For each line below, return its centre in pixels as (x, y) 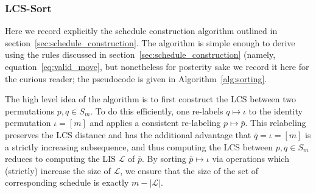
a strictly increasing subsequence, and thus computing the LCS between (139, 146)
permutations (30, 111)
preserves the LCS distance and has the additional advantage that (128, 134)
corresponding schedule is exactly (67, 182)
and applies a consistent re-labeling (155, 123)
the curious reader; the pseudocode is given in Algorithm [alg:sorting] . (136, 78)
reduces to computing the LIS (60, 159)
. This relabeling (276, 123)
